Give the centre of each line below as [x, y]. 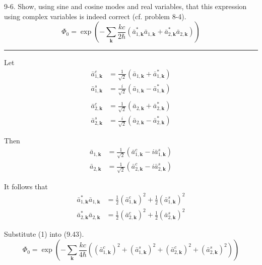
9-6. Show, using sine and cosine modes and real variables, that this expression [125, 6]
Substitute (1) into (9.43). [44, 234]
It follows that [26, 186]
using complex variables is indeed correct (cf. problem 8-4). [95, 16]
